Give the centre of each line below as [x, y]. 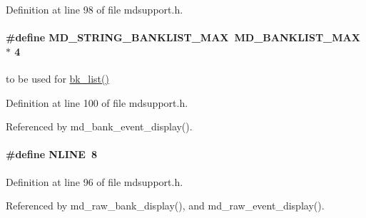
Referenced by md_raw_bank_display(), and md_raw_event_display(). [165, 206]
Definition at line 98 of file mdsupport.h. [95, 9]
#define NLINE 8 [52, 154]
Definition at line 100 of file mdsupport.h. [97, 102]
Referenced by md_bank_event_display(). [99, 126]
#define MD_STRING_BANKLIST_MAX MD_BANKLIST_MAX [183, 37]
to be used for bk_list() [57, 78]
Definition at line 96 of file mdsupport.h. [95, 181]
